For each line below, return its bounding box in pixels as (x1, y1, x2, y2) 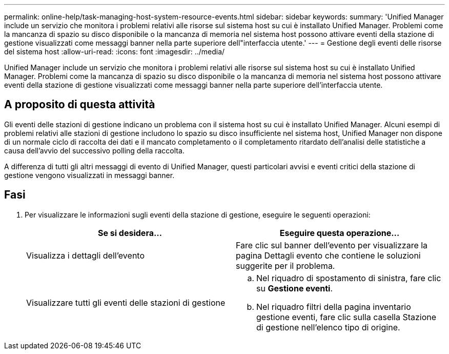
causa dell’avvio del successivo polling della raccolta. (4, 146, 185, 155)
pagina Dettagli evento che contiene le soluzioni (236, 250, 421, 261)
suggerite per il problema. (236, 260, 335, 271)
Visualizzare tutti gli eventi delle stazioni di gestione (26, 297, 226, 308)
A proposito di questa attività (4, 98, 155, 111)
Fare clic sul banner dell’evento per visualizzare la (236, 240, 428, 250)
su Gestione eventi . (256, 283, 333, 293)
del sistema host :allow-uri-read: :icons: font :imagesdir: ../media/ (4, 47, 225, 56)
